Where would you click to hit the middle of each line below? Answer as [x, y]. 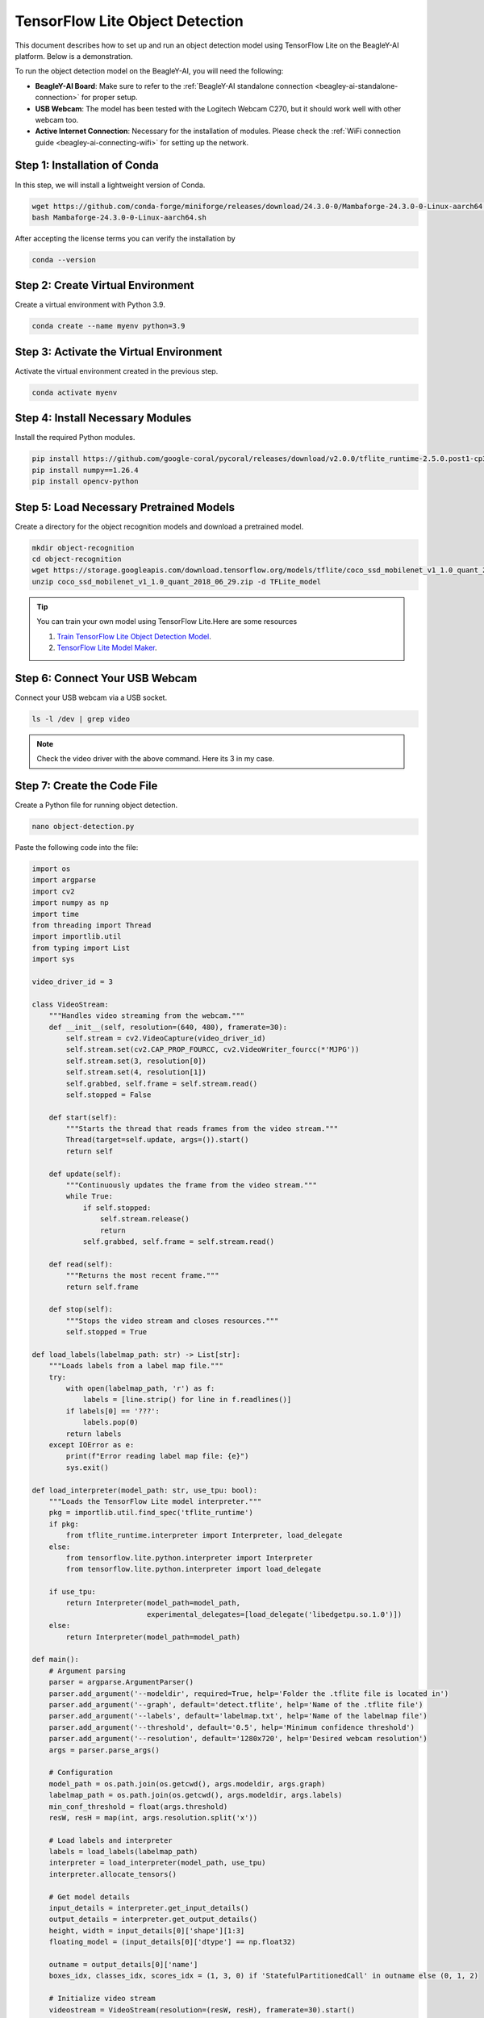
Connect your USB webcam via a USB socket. [91, 697]
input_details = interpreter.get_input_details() [149, 1908]
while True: [89, 1196]
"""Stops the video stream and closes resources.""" [172, 1321]
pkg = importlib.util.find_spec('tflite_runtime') [151, 1513]
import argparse [64, 880]
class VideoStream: [70, 1004]
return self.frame [102, 1287]
